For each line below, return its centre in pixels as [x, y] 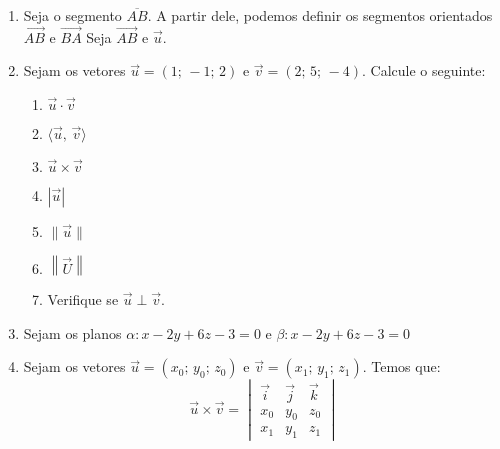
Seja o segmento [72, 15]
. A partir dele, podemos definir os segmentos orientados [320, 15]
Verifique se [83, 299]
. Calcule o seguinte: [424, 70]
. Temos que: [401, 366]
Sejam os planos [72, 332]
